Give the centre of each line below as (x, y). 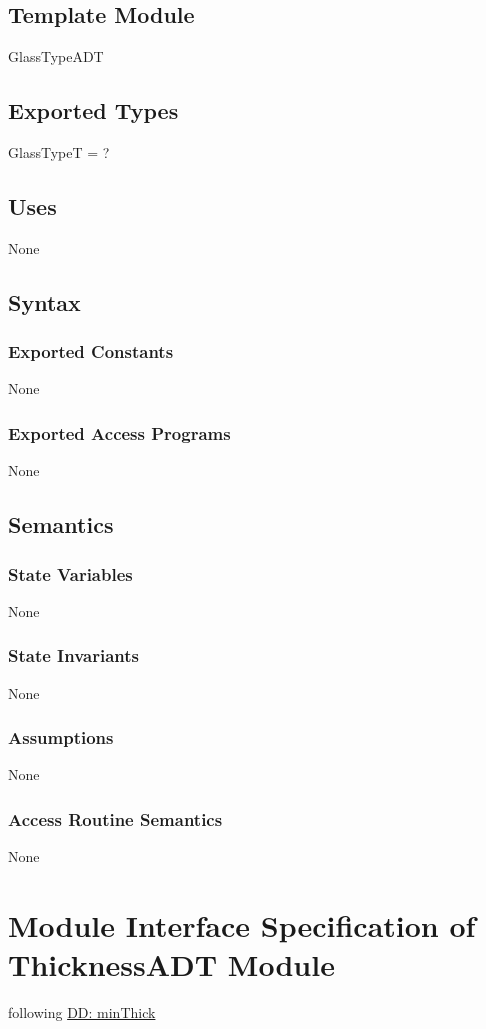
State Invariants (73, 655)
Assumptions (61, 737)
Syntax (44, 301)
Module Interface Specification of (242, 925)
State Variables (70, 573)
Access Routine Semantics (115, 818)
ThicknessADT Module (171, 964)
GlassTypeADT (56, 56)
